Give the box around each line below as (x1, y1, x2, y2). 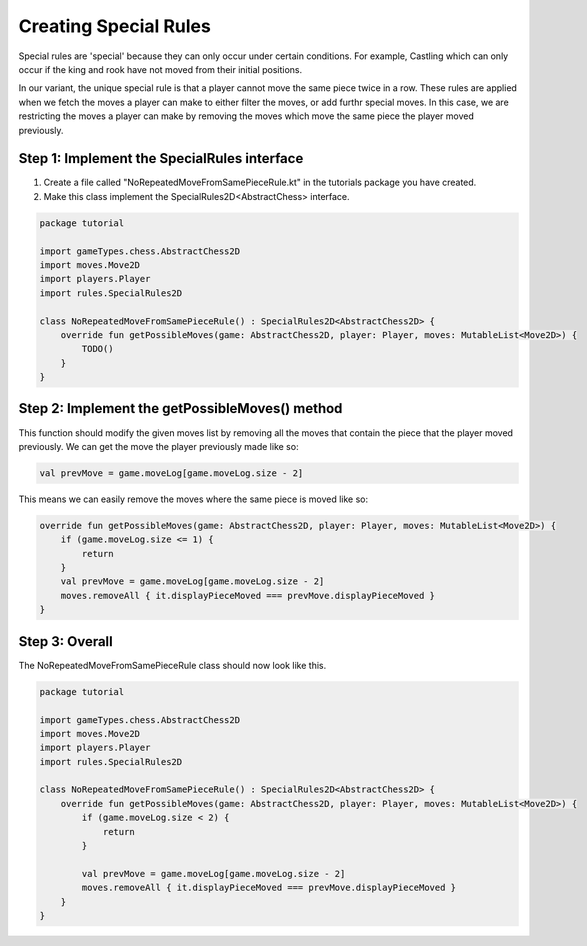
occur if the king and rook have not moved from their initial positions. (18, 63, 303, 75)
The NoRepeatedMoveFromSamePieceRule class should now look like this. (18, 659, 327, 671)
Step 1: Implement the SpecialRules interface (18, 150, 304, 167)
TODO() (81, 343, 114, 355)
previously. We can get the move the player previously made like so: (18, 440, 299, 452)
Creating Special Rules (18, 15, 212, 37)
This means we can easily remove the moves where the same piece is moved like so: (18, 493, 369, 505)
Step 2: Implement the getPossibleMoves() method (18, 400, 343, 417)
